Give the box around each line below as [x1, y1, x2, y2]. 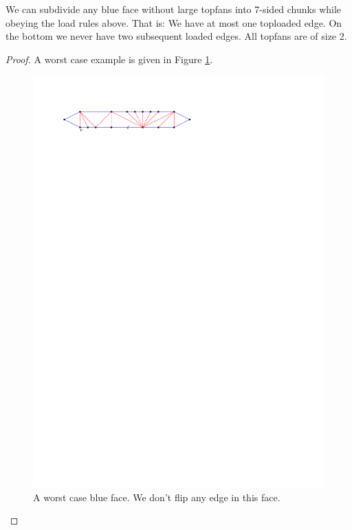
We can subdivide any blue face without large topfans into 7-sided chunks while [5, 2, 342, 16]
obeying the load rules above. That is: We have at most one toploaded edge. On [5, 15, 342, 30]
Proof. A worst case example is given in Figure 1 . [5, 51, 213, 66]
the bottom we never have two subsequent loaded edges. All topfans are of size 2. [5, 29, 347, 43]
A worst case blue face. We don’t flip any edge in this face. [33, 489, 280, 504]
